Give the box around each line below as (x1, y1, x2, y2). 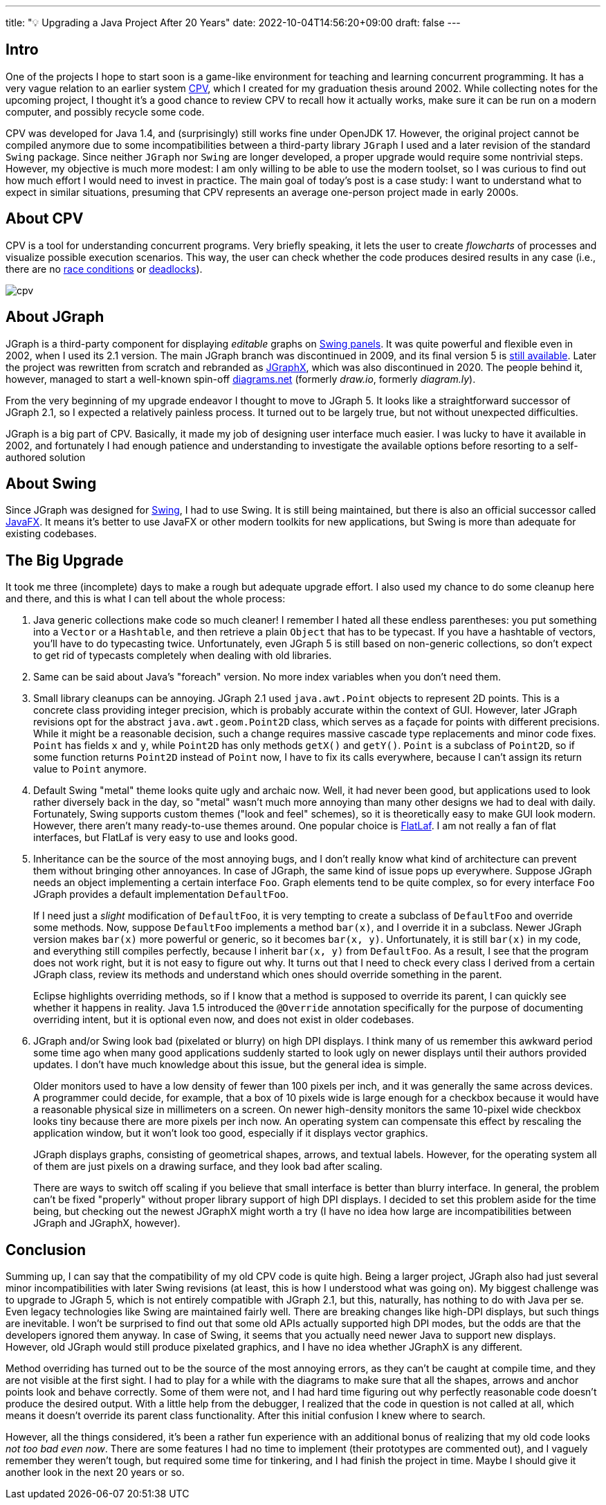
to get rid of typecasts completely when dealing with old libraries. (33, 649, 332, 662)
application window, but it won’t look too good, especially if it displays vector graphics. (33, 1127, 428, 1139)
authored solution (6, 451, 86, 463)
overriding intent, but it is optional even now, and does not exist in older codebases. (33, 1013, 414, 1026)
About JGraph (6, 308, 104, 326)
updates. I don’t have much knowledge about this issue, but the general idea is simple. (33, 1058, 427, 1071)
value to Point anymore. (33, 763, 147, 775)
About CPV (6, 210, 84, 228)
